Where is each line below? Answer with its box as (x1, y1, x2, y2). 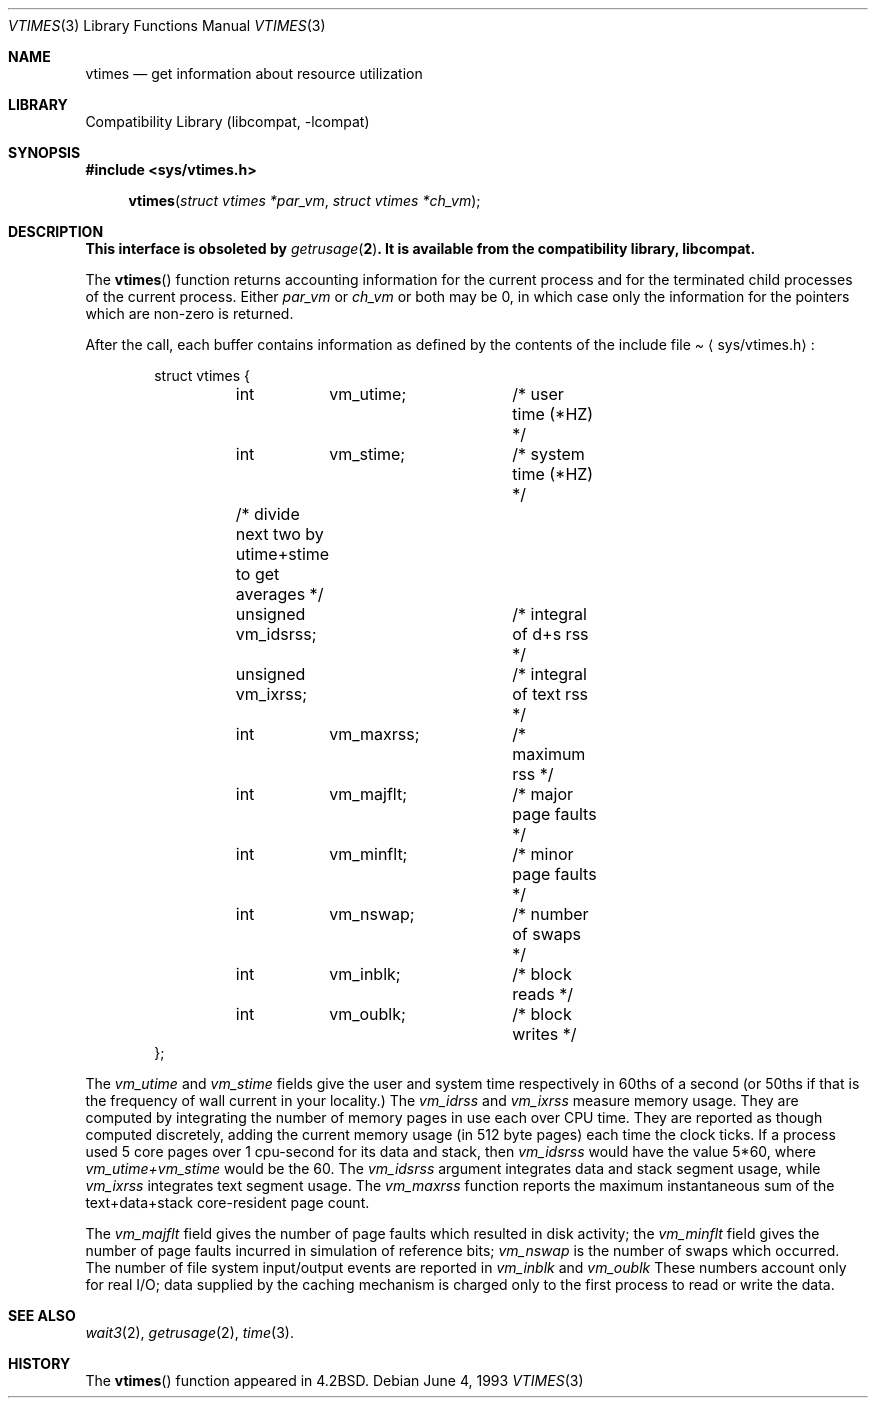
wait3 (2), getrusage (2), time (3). (85, 1324, 294, 1341)
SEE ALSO (8, 1307, 76, 1324)
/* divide (235, 504, 300, 524)
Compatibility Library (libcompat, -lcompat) (85, 113, 370, 130)
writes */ (512, 1024, 577, 1044)
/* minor (512, 844, 574, 864)
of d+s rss (512, 624, 589, 644)
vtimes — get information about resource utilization (85, 65, 423, 82)
